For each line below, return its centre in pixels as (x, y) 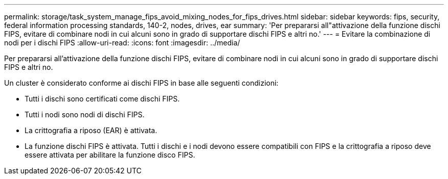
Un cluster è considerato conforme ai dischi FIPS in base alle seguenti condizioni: (141, 83)
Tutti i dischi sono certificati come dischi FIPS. (102, 99)
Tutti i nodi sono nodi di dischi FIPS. (85, 114)
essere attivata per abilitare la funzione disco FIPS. (110, 155)
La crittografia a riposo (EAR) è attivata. (91, 130)
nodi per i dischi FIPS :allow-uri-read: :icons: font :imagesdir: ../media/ (122, 43)
